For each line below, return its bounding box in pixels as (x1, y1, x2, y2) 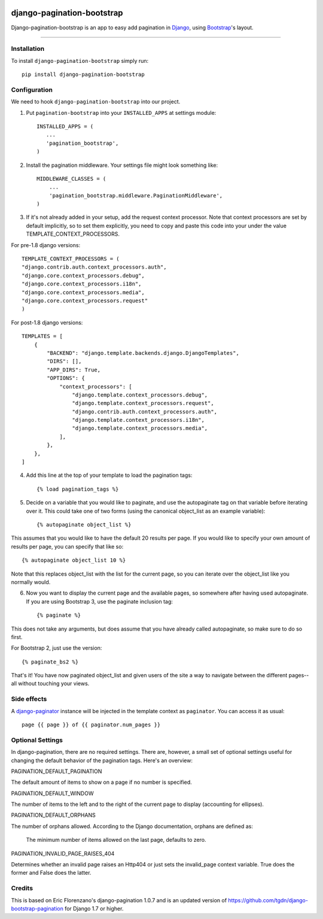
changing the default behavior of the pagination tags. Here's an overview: (11, 757, 193, 764)
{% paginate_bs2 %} (22, 658, 79, 665)
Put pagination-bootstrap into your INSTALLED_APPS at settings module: (26, 109, 217, 116)
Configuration (11, 86, 53, 94)
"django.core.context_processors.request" (22, 297, 148, 304)
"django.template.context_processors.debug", (72, 391, 208, 398)
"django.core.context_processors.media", (22, 289, 145, 296)
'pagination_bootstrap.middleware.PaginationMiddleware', (48, 192, 223, 199)
